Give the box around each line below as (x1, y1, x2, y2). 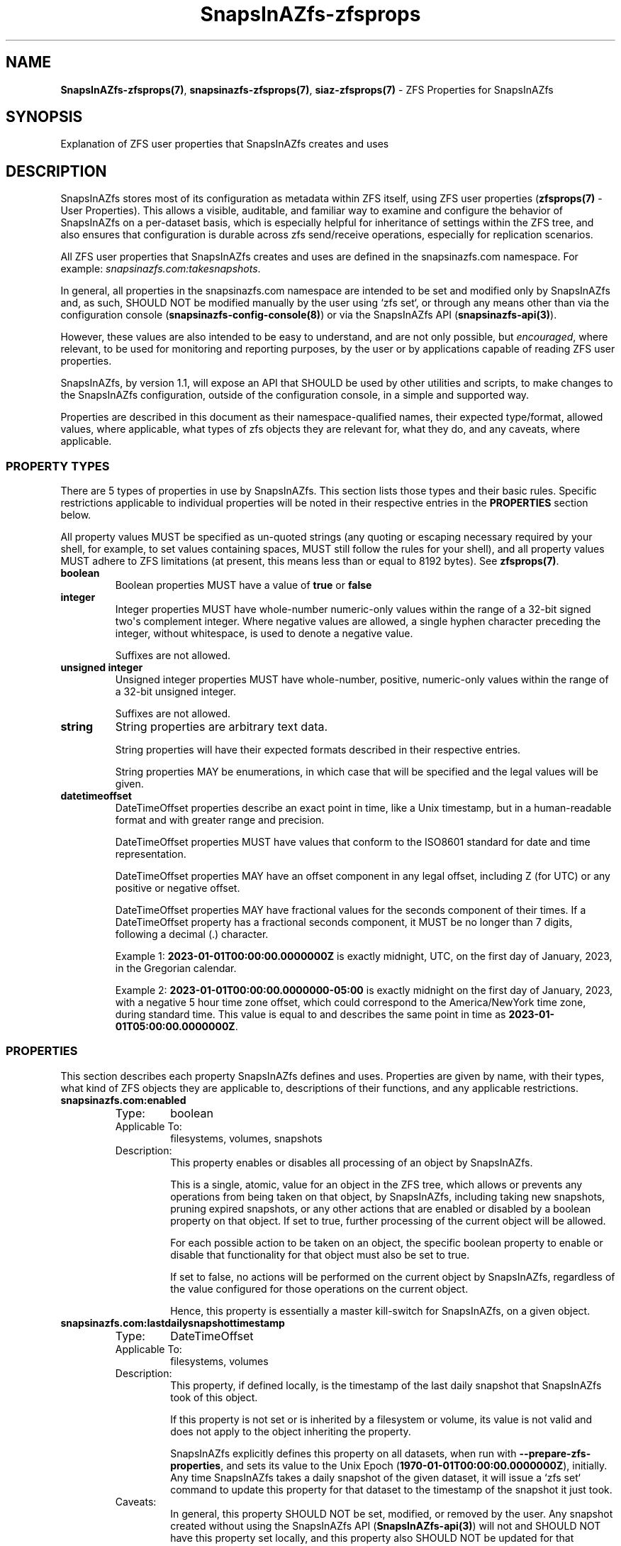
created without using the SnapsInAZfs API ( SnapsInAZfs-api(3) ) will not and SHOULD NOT (170, 1519, 601, 1532)
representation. (115, 848, 186, 861)
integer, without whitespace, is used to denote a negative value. (115, 627, 413, 640)
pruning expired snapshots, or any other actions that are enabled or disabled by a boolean (170, 1202, 591, 1215)
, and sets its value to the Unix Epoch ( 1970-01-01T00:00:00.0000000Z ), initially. (220, 1459, 608, 1472)
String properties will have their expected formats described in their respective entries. (115, 744, 521, 756)
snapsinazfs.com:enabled (60, 1093, 186, 1106)
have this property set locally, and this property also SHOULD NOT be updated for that (170, 1531, 574, 1544)
